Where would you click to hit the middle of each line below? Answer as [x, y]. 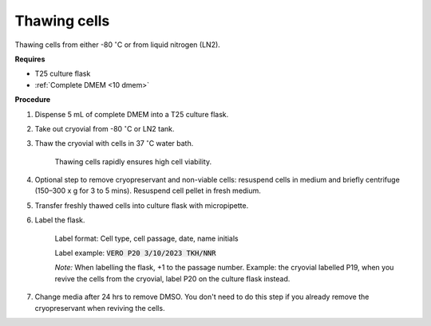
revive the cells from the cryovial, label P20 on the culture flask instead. [172, 278]
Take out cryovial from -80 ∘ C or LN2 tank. [105, 128]
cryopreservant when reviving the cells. [100, 308]
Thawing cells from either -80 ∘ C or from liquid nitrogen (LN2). [118, 44]
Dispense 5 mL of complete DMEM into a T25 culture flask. [132, 114]
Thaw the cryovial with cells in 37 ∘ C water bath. [114, 143]
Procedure [33, 100]
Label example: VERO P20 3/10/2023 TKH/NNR [135, 253]
